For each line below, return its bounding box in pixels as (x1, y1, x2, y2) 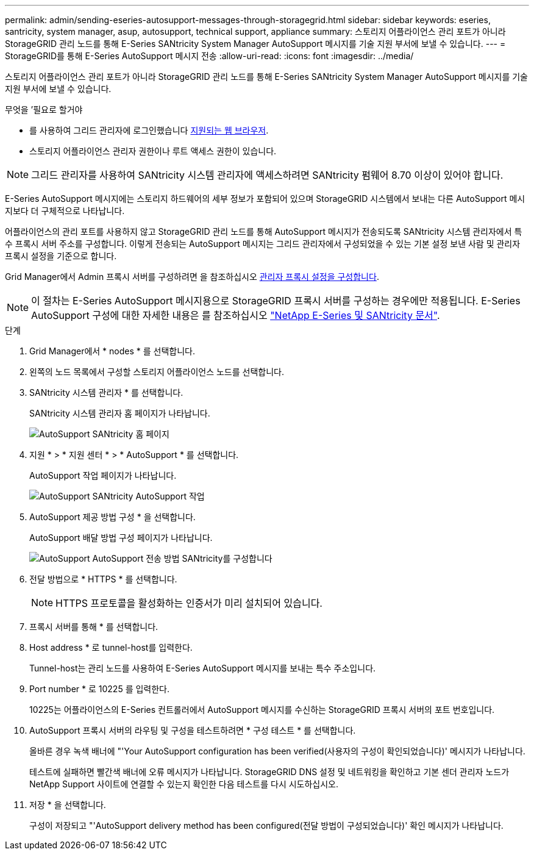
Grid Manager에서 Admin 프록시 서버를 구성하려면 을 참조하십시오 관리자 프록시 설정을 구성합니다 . (5, 271, 379, 282)
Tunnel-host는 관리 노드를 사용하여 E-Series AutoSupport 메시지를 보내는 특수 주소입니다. (29, 663, 376, 673)
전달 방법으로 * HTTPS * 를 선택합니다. (29, 574, 177, 584)
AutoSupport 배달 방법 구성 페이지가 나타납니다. (29, 532, 213, 543)
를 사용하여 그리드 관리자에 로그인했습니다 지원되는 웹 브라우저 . (29, 125, 269, 135)
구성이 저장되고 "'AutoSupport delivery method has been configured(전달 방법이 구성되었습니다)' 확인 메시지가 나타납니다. (29, 820, 504, 831)
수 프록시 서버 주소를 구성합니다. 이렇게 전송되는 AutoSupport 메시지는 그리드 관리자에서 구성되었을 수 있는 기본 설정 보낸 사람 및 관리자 (5, 238, 521, 249)
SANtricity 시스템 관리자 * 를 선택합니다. (29, 387, 183, 398)
